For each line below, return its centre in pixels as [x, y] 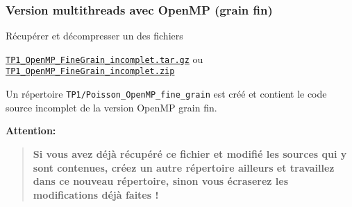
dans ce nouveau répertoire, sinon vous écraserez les [161, 181]
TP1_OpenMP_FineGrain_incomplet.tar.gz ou [104, 58]
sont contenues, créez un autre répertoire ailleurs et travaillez [184, 167]
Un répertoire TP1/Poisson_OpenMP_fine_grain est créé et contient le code [166, 94]
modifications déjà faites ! [96, 194]
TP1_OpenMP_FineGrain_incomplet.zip [90, 72]
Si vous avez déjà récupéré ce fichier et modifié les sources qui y [190, 153]
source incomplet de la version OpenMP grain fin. [111, 107]
